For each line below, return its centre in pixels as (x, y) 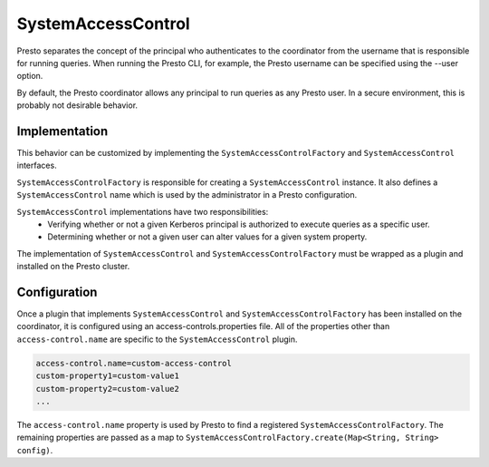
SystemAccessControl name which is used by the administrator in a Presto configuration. (187, 195)
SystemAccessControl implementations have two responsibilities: (143, 211)
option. (30, 76)
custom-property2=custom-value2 (108, 389)
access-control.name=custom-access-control (134, 363)
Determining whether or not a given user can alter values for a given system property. (207, 237)
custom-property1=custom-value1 (108, 376)
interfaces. (37, 165)
